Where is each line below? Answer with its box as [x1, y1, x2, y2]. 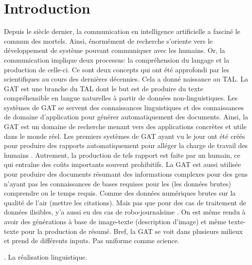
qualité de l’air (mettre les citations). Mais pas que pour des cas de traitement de [4, 197, 246, 207]
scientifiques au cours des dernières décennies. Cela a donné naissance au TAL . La [4, 74, 248, 84]
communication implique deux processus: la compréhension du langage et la [4, 54, 230, 65]
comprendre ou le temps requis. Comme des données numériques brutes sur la [4, 188, 236, 198]
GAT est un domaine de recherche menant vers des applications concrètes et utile [4, 121, 247, 132]
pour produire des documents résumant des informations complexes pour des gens [4, 169, 248, 179]
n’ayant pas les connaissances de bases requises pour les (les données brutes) [4, 178, 231, 188]
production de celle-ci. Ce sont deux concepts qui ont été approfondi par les [4, 64, 230, 74]
